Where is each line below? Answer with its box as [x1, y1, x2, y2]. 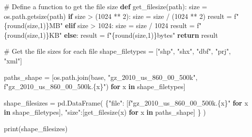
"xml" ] [4, 55, 22, 65]
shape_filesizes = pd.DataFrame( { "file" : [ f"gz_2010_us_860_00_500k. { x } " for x [4, 97, 248, 107]
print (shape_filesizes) [4, 123, 68, 133]
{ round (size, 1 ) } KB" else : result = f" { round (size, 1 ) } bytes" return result [4, 30, 218, 40]
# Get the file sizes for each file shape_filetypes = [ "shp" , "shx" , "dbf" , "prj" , [4, 46, 231, 56]
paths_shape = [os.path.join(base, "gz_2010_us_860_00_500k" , [4, 72, 198, 82]
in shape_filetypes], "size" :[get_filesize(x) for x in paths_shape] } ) [4, 107, 206, 117]
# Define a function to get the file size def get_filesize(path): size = [4, 1, 207, 11]
